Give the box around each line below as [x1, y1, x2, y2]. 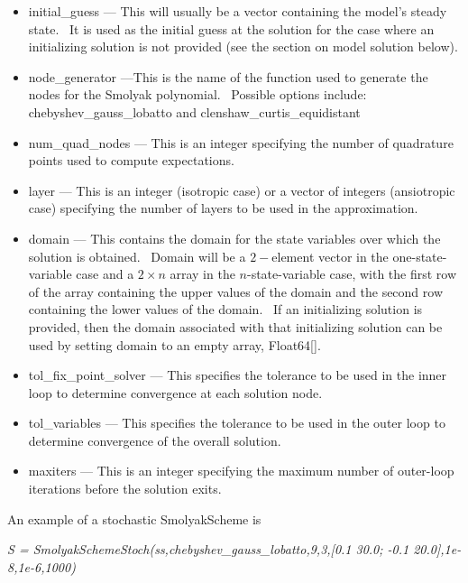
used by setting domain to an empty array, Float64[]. [28, 335, 321, 354]
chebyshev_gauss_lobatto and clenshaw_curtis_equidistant [28, 102, 361, 121]
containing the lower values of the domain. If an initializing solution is [28, 300, 423, 319]
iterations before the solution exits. [28, 479, 222, 498]
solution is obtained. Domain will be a [28, 246, 246, 265]
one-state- [392, 246, 447, 265]
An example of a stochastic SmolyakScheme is [7, 509, 262, 528]
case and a [76, 264, 134, 283]
